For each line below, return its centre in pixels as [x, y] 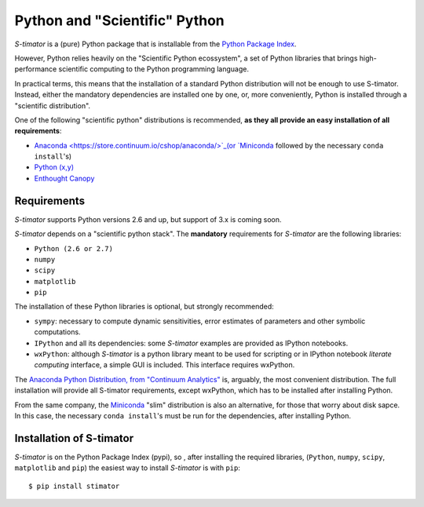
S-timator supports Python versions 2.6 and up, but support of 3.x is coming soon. [148, 219]
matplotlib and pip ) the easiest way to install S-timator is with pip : [128, 468]
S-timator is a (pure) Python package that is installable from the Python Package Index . [155, 44]
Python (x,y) [54, 167]
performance [36, 69]
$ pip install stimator [74, 486]
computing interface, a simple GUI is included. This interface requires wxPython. [164, 365]
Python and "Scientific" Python [120, 20]
